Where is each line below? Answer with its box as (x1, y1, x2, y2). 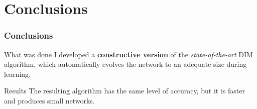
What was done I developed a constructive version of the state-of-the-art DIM (4, 49, 253, 59)
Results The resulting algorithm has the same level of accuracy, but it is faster (4, 85, 245, 96)
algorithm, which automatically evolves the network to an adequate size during (4, 59, 247, 69)
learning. (4, 68, 31, 79)
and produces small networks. (4, 95, 95, 105)
